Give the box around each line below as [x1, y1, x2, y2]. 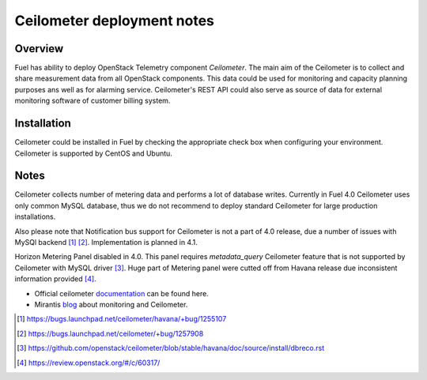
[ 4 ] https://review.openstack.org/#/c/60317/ [17, 358, 161, 367]
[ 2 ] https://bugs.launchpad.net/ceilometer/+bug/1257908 [17, 329, 204, 338]
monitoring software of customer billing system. [14, 96, 171, 106]
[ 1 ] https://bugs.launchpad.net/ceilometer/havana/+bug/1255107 [17, 314, 227, 324]
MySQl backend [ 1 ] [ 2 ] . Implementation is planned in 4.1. [14, 238, 198, 246]
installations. [14, 212, 56, 221]
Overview [14, 42, 64, 55]
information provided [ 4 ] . [14, 274, 96, 284]
